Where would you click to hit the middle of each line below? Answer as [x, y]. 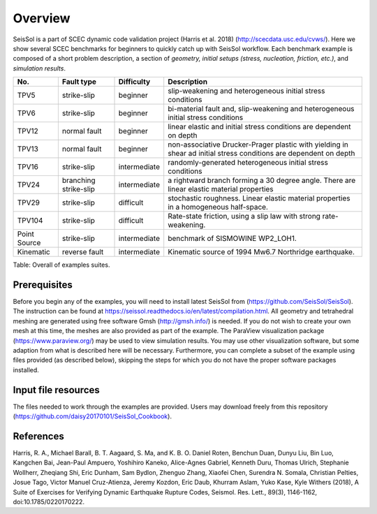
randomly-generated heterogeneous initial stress [248, 163]
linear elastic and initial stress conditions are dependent [259, 127]
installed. [26, 369]
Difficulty [134, 82]
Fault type [79, 82]
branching [79, 180]
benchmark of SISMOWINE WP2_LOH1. [232, 239]
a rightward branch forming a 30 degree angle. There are [262, 180]
